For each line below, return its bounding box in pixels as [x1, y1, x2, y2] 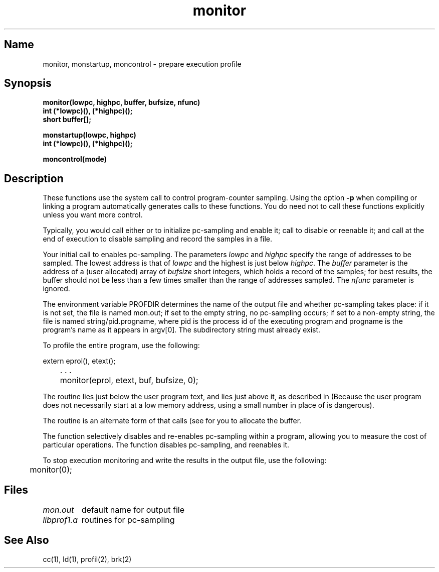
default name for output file [81, 505, 184, 515]
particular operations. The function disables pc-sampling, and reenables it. [43, 440, 290, 449]
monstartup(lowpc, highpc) [43, 131, 136, 140]
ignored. [43, 284, 70, 293]
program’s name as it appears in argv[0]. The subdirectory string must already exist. [43, 325, 321, 334]
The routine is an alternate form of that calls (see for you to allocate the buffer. [43, 416, 302, 425]
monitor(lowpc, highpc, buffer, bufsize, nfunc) [43, 98, 200, 107]
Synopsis [4, 77, 52, 90]
